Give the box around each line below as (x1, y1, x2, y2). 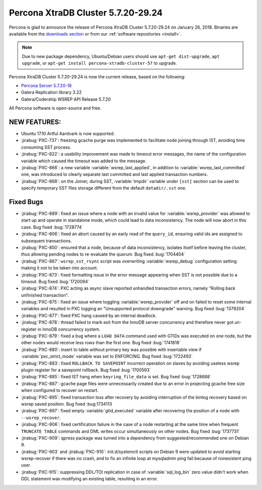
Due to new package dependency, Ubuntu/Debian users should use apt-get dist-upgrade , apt (22, 53, 220, 59)
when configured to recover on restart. (21, 387, 99, 393)
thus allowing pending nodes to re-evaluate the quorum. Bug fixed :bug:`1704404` (21, 251, 185, 257)
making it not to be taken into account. (21, 265, 98, 271)
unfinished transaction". (21, 292, 69, 298)
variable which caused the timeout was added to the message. (21, 158, 147, 164)
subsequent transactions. (21, 238, 72, 244)
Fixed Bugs (9, 197, 44, 206)
